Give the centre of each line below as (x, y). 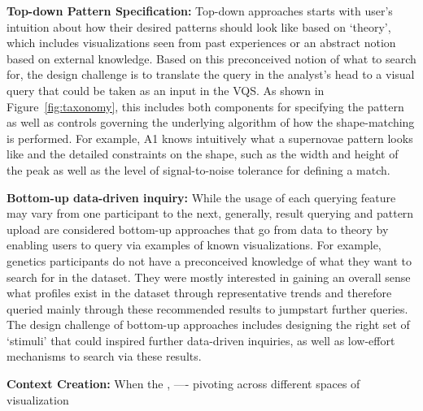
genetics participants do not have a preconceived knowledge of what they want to (209, 260)
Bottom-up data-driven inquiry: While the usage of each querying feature (201, 197)
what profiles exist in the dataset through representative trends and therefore (199, 293)
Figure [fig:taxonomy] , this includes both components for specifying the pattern (205, 106)
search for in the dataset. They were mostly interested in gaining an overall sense (209, 277)
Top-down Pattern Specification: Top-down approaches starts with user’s (200, 11)
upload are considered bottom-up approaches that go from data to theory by (198, 229)
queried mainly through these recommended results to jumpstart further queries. (207, 308)
